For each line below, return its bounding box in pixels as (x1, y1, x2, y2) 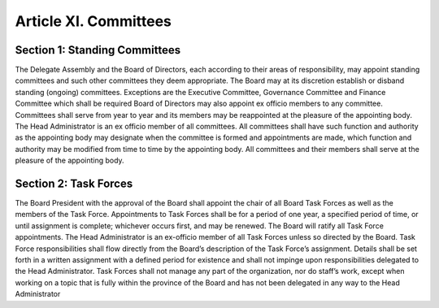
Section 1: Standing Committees (15, 43, 181, 57)
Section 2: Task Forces (15, 177, 133, 190)
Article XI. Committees (15, 12, 172, 30)
